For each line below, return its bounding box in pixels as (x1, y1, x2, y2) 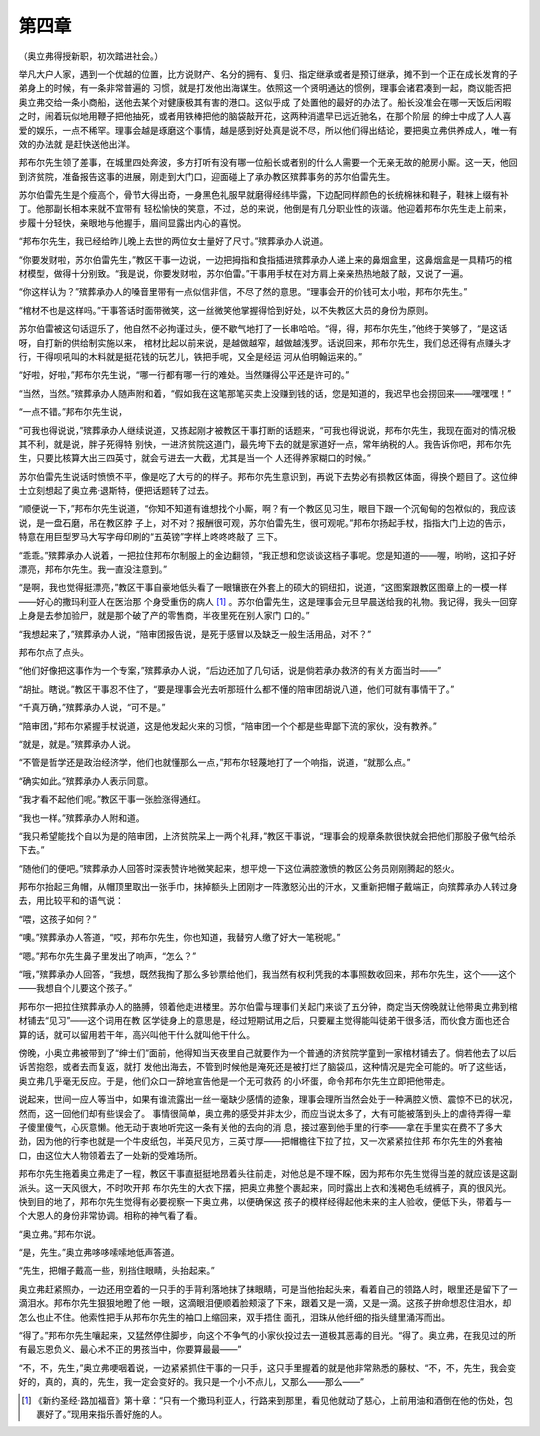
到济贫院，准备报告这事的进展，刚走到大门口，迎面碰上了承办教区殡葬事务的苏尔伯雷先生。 (18, 170, 395, 182)
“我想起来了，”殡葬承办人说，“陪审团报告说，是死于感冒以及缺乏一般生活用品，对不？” (18, 628, 372, 640)
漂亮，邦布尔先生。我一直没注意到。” (18, 563, 168, 575)
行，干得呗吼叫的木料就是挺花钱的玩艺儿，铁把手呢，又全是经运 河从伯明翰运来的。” (18, 350, 363, 362)
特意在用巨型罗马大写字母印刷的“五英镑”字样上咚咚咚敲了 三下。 (18, 531, 284, 543)
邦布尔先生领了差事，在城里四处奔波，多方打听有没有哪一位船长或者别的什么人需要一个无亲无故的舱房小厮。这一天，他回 (18, 156, 518, 169)
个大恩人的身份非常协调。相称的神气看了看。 (18, 1210, 203, 1222)
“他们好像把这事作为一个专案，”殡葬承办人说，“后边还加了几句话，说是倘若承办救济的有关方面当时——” (18, 665, 442, 677)
